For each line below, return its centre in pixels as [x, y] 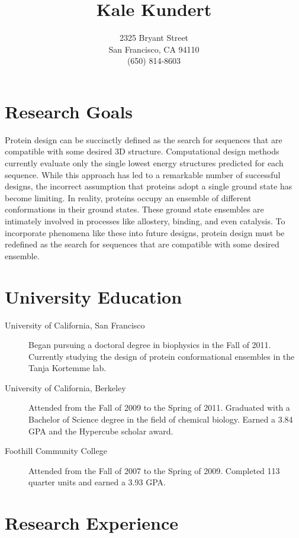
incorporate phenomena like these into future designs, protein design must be [145, 232]
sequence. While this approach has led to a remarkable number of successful [143, 174]
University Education [94, 296]
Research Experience [91, 523]
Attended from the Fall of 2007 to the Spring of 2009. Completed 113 [154, 470]
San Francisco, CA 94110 [154, 49]
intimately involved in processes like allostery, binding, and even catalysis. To [145, 221]
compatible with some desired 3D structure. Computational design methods [142, 151]
